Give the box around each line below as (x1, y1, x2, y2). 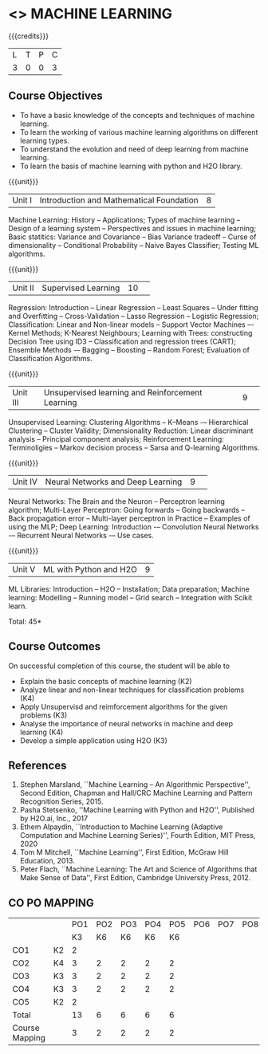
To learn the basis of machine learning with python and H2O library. (19, 161, 243, 171)
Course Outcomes (8, 639, 101, 654)
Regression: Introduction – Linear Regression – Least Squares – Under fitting (8, 302, 259, 312)
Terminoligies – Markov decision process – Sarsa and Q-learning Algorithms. (8, 442, 260, 452)
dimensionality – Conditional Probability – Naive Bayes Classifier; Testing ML (8, 240, 259, 250)
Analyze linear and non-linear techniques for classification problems (19, 685, 245, 694)
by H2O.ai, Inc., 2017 (19, 814, 89, 824)
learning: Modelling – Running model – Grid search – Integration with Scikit (8, 592, 253, 602)
